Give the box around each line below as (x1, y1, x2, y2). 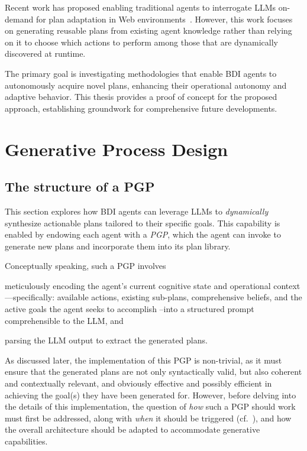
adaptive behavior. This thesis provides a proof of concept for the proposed (5, 90, 277, 103)
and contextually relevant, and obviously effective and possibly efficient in (5, 377, 272, 390)
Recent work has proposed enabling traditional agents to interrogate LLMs (5, 1, 276, 13)
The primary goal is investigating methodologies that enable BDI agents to (5, 67, 277, 79)
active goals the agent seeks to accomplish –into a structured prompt (5, 303, 254, 315)
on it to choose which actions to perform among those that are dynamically (5, 35, 278, 48)
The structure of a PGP (5, 177, 155, 196)
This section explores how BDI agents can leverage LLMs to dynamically (5, 205, 269, 217)
